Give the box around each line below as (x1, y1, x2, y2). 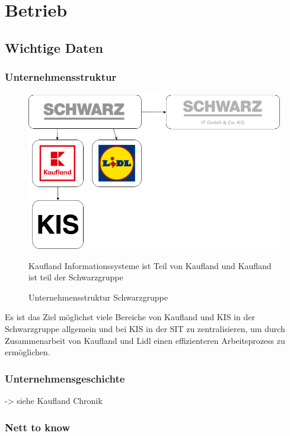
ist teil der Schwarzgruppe (28, 271, 123, 283)
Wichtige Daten (5, 38, 103, 56)
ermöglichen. (5, 346, 50, 358)
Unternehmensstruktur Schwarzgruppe (28, 290, 168, 303)
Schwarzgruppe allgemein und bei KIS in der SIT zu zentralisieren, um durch (5, 323, 285, 335)
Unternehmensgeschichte (5, 371, 125, 386)
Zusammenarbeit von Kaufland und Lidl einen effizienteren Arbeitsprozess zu (5, 334, 285, 346)
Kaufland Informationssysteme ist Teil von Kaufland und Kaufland (28, 259, 272, 271)
